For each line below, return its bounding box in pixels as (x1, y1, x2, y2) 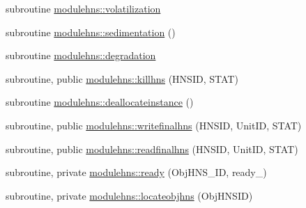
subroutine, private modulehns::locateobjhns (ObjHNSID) (6, 188, 253, 202)
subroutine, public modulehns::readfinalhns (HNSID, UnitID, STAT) (6, 141, 298, 156)
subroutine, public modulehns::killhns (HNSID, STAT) (6, 71, 238, 86)
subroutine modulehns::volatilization (6, 1, 161, 15)
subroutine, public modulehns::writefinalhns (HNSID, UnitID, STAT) (6, 118, 302, 132)
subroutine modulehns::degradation (6, 48, 156, 63)
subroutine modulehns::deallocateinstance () (6, 95, 194, 109)
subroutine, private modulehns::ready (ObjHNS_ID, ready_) (6, 165, 267, 179)
